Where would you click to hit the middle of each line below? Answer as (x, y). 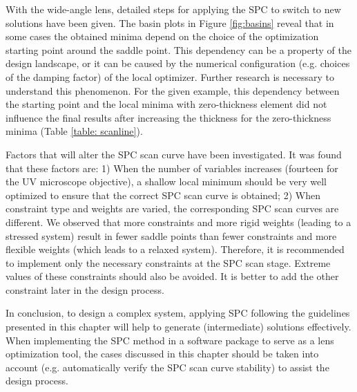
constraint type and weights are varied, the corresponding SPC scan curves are (172, 208)
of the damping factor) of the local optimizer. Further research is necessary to (170, 76)
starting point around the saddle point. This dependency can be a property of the (178, 49)
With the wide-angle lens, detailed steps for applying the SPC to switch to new (173, 9)
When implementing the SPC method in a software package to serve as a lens (170, 340)
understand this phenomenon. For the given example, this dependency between (173, 90)
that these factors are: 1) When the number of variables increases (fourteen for (172, 168)
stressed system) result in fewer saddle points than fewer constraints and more (171, 235)
